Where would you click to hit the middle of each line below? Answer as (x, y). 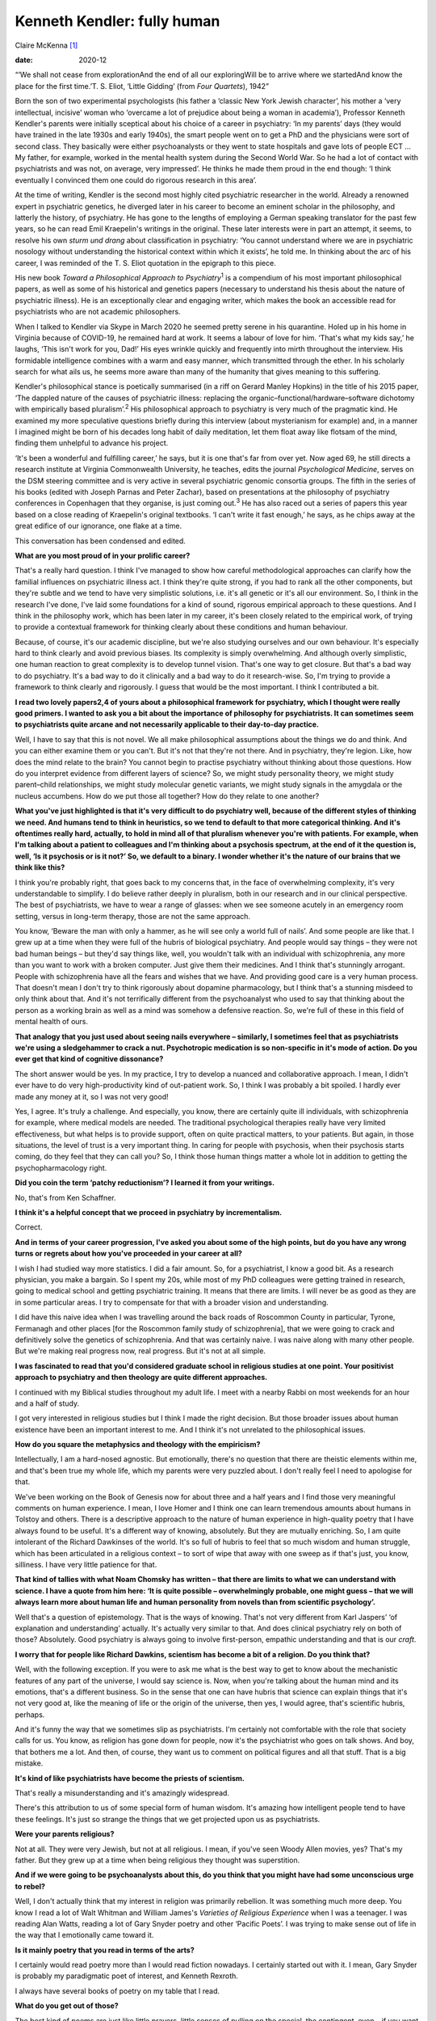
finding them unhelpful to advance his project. (92, 443)
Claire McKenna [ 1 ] (46, 45)
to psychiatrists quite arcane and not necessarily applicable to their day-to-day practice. (167, 724)
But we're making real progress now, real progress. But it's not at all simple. (140, 1351)
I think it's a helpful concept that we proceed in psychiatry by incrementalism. (149, 1213)
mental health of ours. (52, 1022)
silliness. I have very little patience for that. (86, 1564)
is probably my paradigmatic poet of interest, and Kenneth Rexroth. (126, 1976)
